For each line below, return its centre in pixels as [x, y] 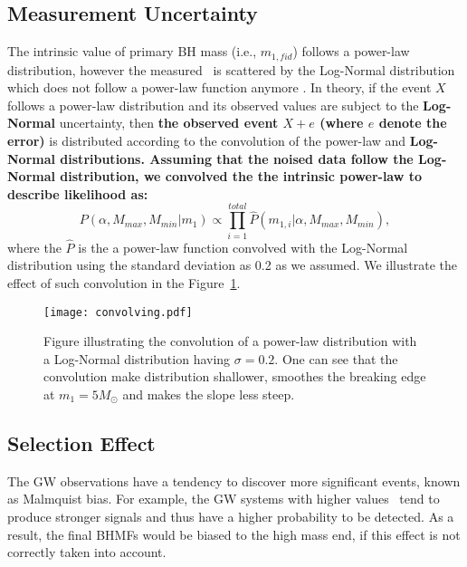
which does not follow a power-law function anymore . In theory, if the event [219, 87]
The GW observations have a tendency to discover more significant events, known [234, 481]
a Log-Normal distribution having [137, 358]
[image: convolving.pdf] [118, 312]
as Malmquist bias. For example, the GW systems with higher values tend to [224, 499]
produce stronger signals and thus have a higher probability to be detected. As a [231, 516]
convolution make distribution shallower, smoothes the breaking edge [235, 376]
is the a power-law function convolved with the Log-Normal [243, 247]
